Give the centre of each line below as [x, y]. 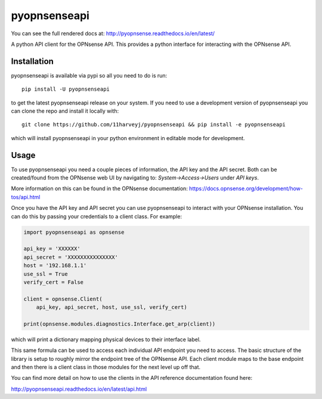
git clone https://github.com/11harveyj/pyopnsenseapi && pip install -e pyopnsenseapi [154, 125]
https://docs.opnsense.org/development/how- [246, 188]
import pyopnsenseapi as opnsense [74, 232]
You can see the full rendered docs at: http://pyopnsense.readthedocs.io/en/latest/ [113, 33]
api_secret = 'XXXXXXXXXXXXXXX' [71, 257]
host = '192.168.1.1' [55, 266]
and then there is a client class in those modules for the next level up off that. [106, 367]
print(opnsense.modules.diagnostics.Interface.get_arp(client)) [120, 324]
